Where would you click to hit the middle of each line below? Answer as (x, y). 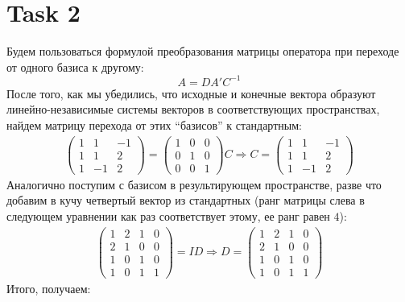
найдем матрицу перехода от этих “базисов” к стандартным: (154, 125)
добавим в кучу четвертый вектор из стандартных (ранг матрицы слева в (186, 200)
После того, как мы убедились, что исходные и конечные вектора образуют (191, 93)
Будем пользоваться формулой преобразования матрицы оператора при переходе (203, 51)
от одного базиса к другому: (75, 66)
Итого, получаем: (49, 288)
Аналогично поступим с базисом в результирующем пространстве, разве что (194, 184)
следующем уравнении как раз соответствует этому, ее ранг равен (168, 215)
